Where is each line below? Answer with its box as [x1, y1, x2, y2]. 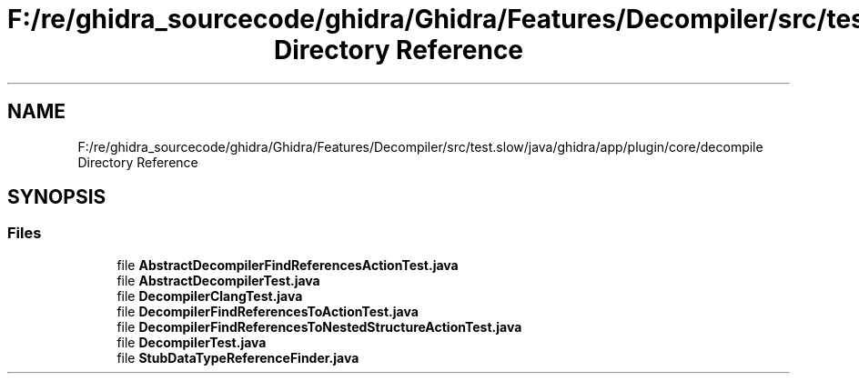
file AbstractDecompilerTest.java [116, 272, 320, 288]
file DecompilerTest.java [116, 334, 267, 350]
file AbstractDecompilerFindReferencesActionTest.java [116, 256, 459, 273]
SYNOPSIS [7, 185, 106, 209]
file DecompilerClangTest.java [116, 287, 303, 304]
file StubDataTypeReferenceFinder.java [116, 349, 359, 366]
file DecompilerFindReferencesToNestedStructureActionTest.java [116, 318, 522, 335]
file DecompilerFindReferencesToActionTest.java [116, 303, 419, 319]
